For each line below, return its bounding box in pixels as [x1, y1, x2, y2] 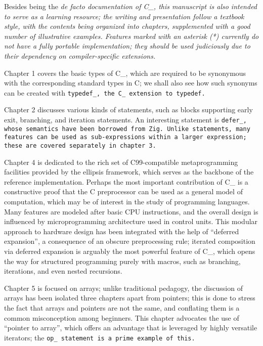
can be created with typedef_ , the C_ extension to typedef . [4, 87, 205, 98]
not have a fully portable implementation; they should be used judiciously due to [4, 40, 250, 51]
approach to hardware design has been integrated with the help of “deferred [4, 226, 239, 236]
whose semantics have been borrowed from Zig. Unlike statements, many [4, 125, 250, 133]
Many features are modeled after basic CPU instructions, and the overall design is [4, 206, 258, 217]
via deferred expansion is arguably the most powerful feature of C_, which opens [4, 245, 255, 256]
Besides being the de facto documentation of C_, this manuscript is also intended [4, 1, 257, 11]
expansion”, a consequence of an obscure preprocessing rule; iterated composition [4, 236, 255, 246]
